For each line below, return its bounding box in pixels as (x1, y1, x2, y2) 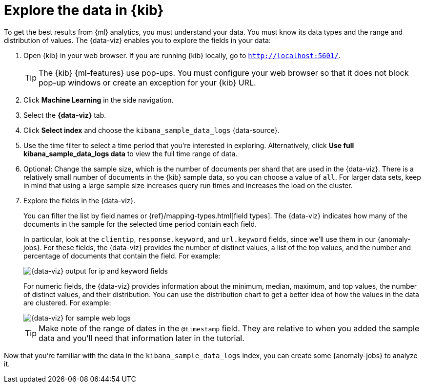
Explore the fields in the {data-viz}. (23, 196, 136, 205)
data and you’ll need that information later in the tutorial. (39, 333, 244, 343)
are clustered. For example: (23, 298, 111, 307)
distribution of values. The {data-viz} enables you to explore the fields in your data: (4, 36, 271, 44)
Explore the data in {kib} (4, 2, 164, 19)
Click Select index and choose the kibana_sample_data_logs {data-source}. (23, 126, 280, 134)
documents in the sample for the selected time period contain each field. (23, 219, 257, 228)
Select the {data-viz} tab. (23, 110, 106, 119)
